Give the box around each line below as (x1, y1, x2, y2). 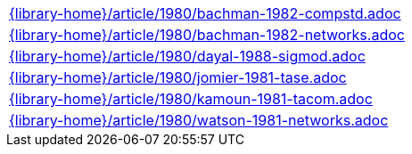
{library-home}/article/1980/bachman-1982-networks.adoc (9, 26, 405, 44)
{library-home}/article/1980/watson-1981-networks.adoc (9, 111, 389, 129)
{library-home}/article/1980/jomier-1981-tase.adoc (9, 69, 347, 86)
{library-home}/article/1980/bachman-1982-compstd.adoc (9, 4, 401, 22)
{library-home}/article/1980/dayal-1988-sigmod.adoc (9, 47, 366, 65)
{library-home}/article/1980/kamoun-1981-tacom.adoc (9, 90, 373, 108)
